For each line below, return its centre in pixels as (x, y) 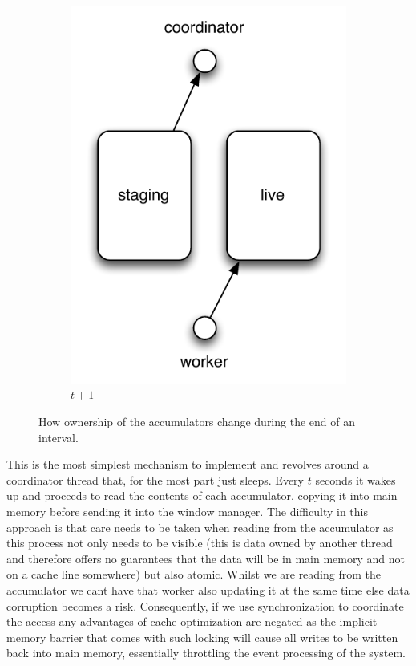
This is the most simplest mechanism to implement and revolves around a (188, 464)
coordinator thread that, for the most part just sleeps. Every (155, 479)
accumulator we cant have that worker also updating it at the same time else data (208, 589)
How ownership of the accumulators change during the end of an (197, 421)
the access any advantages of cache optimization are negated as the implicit (192, 621)
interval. (59, 437)
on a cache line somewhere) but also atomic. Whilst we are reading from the (194, 574)
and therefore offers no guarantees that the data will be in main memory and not (206, 558)
